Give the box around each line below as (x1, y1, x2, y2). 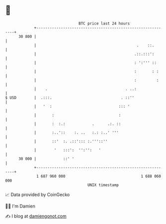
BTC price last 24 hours (79, 21, 130, 26)
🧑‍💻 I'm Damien (5, 203, 36, 209)
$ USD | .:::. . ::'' (5, 95, 135, 100)
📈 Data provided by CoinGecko (5, 192, 70, 198)
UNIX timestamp (87, 182, 119, 188)
